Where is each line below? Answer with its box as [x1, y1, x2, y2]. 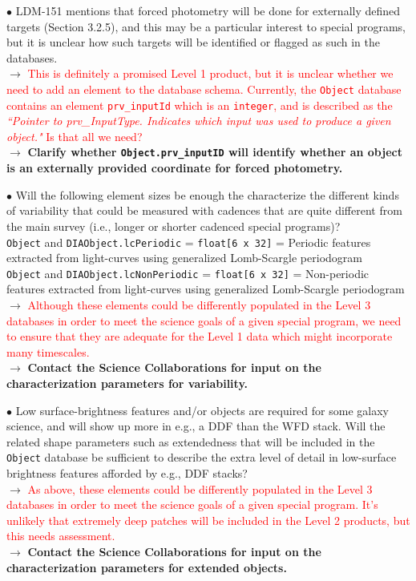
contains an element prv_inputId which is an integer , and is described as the [6, 96, 393, 113]
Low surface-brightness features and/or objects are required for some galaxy [15, 401, 389, 418]
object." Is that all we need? [6, 127, 143, 144]
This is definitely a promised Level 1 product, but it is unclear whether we [27, 65, 394, 82]
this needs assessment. [6, 527, 115, 544]
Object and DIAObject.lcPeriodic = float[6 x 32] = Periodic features [6, 233, 371, 250]
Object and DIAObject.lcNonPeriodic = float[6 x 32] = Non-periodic [6, 264, 370, 281]
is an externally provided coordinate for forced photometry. [6, 159, 343, 176]
